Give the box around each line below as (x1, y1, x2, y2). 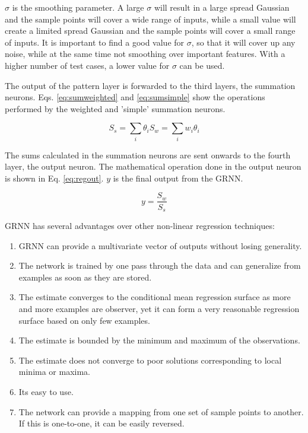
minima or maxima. (18, 365, 91, 378)
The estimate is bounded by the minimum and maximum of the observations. (18, 334, 300, 346)
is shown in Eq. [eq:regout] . (5, 171, 104, 184)
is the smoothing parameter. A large (12, 1, 144, 13)
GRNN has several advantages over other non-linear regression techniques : (5, 219, 275, 231)
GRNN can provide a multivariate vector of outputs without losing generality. (18, 239, 302, 251)
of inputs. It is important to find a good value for (5, 36, 185, 48)
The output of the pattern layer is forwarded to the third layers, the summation (5, 79, 296, 91)
